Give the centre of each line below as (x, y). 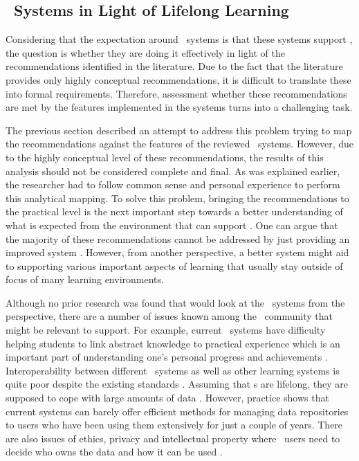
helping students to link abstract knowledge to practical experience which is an (173, 343)
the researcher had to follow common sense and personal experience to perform (173, 184)
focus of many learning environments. (85, 279)
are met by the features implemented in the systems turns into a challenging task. (179, 107)
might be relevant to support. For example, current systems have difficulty (166, 330)
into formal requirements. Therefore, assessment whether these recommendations (176, 93)
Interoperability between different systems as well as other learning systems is (173, 370)
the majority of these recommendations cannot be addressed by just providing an (178, 238)
